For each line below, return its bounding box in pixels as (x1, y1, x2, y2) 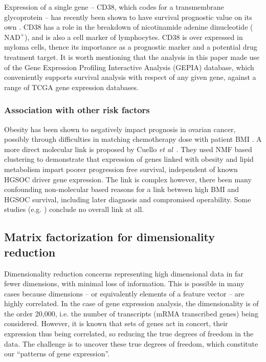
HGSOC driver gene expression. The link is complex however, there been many (4, 174, 252, 184)
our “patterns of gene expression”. (4, 348, 110, 359)
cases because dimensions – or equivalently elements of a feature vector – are (4, 288, 245, 299)
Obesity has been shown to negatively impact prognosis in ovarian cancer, (4, 123, 236, 134)
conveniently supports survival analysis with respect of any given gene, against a (4, 72, 256, 82)
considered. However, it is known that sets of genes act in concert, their (4, 318, 228, 329)
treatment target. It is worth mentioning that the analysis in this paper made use (4, 51, 260, 62)
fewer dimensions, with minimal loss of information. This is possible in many (4, 278, 245, 289)
